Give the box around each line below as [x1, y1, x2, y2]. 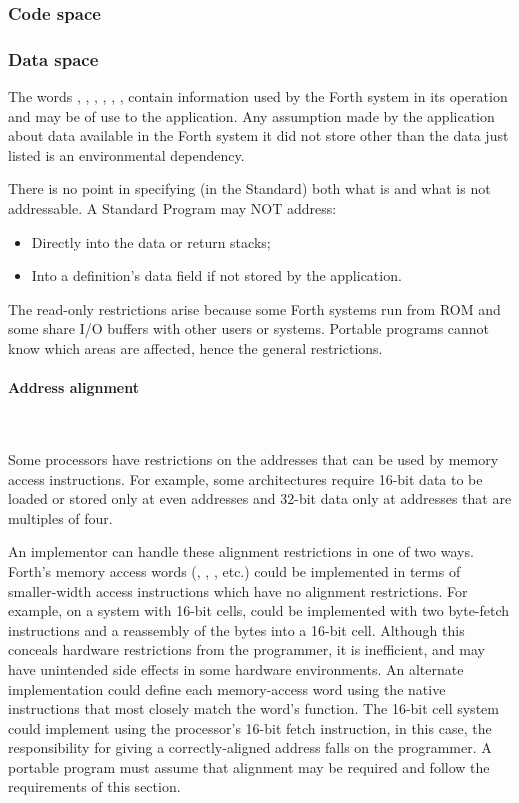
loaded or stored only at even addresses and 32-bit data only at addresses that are [8, 488, 512, 509]
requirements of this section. [8, 776, 181, 797]
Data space [8, 46, 99, 71]
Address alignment [8, 377, 139, 398]
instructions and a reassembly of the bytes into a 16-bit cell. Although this [8, 619, 465, 640]
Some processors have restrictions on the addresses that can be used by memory [8, 448, 499, 469]
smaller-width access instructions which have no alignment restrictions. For [8, 580, 468, 601]
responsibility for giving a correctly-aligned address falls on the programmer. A [8, 737, 492, 758]
